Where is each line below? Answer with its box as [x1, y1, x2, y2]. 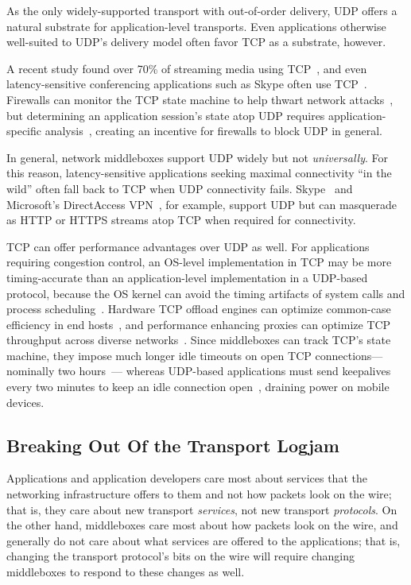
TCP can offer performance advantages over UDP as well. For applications [6, 238, 370, 254]
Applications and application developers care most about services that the [6, 470, 367, 486]
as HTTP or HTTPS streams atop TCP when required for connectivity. [6, 211, 356, 228]
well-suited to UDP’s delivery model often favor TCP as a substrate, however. [6, 33, 386, 50]
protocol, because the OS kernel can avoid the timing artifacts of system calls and [6, 285, 405, 301]
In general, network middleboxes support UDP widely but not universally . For [6, 149, 388, 165]
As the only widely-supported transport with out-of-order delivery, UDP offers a [6, 2, 397, 18]
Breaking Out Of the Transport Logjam [6, 432, 339, 457]
